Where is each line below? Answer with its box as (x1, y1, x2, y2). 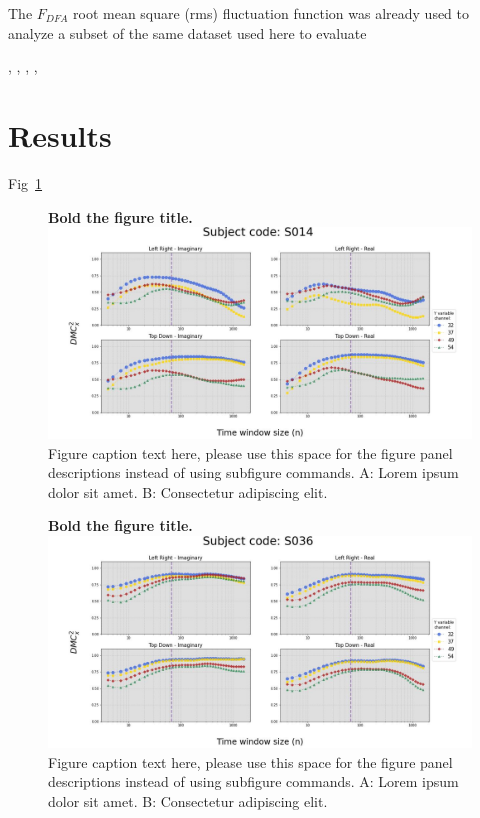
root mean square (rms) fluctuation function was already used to (73, 3, 470, 23)
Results (8, 114, 112, 155)
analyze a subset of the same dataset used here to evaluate (8, 22, 367, 43)
